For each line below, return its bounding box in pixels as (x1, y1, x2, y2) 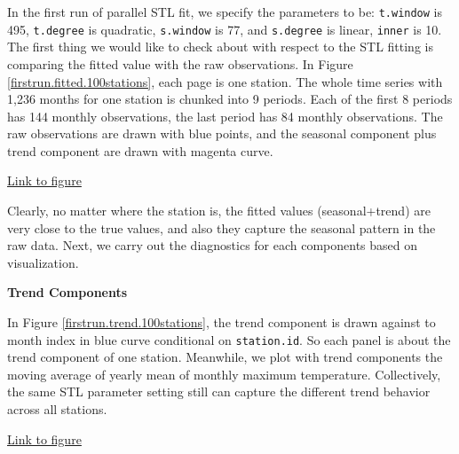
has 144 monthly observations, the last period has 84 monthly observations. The (7, 106, 443, 125)
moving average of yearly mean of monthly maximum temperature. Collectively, (7, 364, 441, 383)
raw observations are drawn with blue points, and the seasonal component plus (7, 124, 437, 143)
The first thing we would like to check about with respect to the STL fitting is (7, 37, 433, 56)
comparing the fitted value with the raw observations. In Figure (7, 54, 353, 73)
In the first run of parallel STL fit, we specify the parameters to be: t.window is (7, 3, 443, 20)
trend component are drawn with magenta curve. (7, 141, 273, 160)
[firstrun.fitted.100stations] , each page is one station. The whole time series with (7, 72, 443, 90)
